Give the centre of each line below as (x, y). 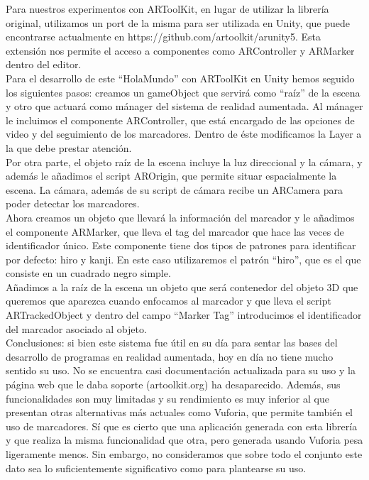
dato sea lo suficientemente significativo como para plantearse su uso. (156, 468)
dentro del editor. (44, 64)
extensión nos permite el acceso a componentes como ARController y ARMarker (180, 50)
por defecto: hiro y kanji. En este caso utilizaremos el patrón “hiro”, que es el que (183, 259)
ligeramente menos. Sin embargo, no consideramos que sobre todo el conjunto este (184, 454)
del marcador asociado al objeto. (76, 328)
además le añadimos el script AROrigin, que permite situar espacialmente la (171, 176)
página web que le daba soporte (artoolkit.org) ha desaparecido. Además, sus (173, 384)
